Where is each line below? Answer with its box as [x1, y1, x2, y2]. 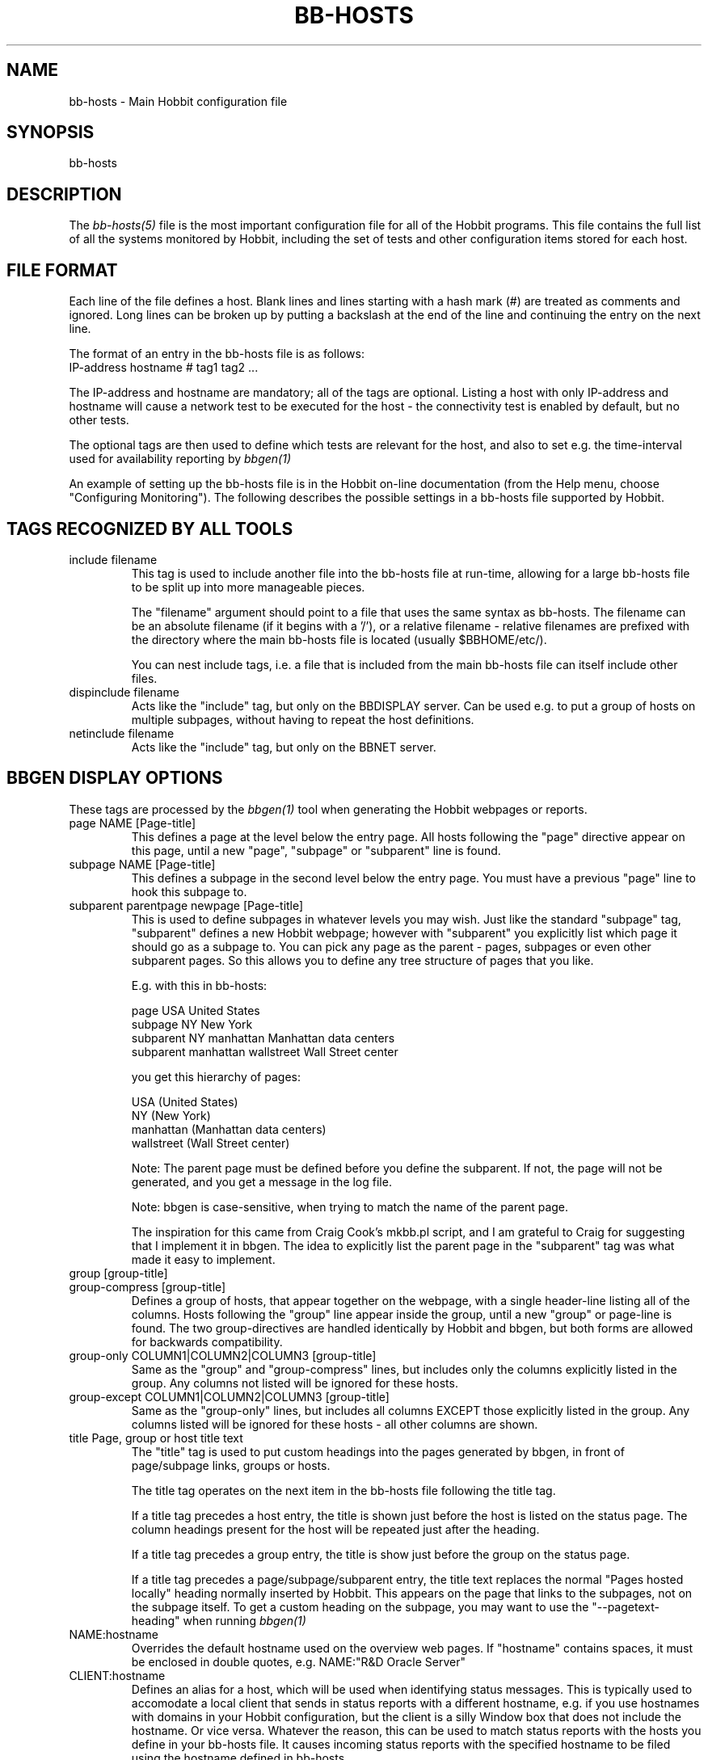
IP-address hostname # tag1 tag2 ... [69, 360, 259, 375]
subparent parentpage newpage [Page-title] [69, 898, 304, 912]
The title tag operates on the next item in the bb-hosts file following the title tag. [131, 1483, 556, 1497]
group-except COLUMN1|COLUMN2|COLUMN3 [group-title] [69, 1389, 390, 1404]
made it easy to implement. [131, 1252, 276, 1266]
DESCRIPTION [6, 183, 122, 204]
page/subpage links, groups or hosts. [131, 1458, 331, 1472]
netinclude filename [69, 726, 175, 740]
